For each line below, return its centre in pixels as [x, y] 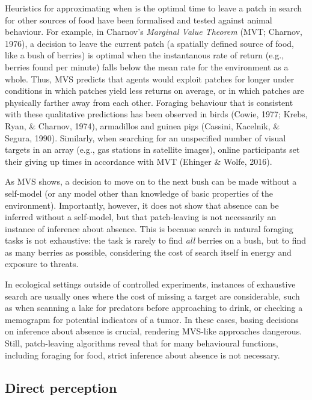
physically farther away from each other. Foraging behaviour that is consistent [149, 102]
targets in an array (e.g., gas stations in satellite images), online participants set [152, 149]
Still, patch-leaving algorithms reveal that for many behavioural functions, [142, 343]
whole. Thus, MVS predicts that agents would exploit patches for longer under [150, 78]
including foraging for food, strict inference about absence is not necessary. [142, 355]
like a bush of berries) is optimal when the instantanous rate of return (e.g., [145, 55]
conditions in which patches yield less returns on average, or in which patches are [154, 91]
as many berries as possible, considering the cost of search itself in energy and [148, 252]
